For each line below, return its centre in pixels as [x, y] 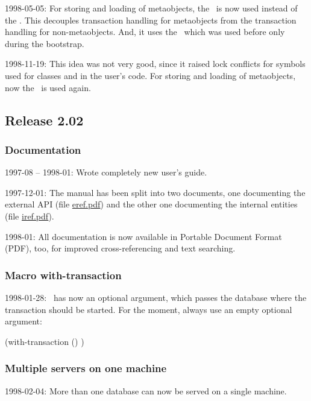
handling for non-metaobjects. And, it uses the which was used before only [145, 32]
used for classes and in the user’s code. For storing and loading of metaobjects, [150, 75]
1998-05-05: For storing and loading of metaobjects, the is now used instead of [151, 8]
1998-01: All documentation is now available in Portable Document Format [143, 236]
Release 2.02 [44, 120]
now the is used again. [48, 87]
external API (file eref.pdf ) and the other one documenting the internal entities [151, 204]
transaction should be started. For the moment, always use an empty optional [149, 309]
